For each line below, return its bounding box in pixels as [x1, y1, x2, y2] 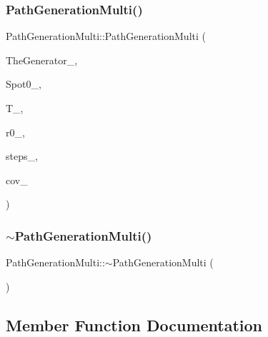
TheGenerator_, [6, 52, 78, 67]
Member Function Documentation [6, 313, 263, 336]
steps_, [6, 149, 38, 164]
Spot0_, [6, 76, 41, 91]
